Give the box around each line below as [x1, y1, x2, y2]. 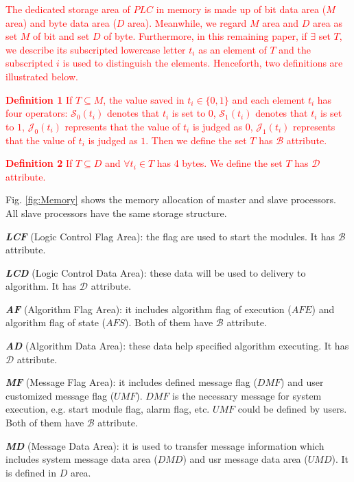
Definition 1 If [5, 92, 73, 106]
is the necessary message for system [172, 388, 322, 402]
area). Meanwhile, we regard [128, 15, 247, 30]
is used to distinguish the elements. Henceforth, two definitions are [62, 56, 343, 70]
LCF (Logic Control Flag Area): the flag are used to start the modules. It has [5, 229, 335, 243]
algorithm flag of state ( [5, 315, 106, 330]
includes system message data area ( [5, 452, 158, 466]
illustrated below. [5, 69, 78, 83]
